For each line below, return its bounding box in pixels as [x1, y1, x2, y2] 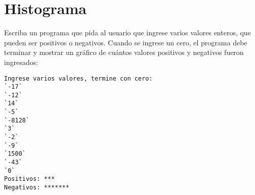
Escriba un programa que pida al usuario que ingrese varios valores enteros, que [4, 27, 251, 38]
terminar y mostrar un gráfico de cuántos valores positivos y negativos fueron [4, 47, 244, 57]
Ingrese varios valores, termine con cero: [4, 75, 153, 82]
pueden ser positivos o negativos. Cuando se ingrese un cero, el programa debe [4, 37, 247, 47]
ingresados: [4, 56, 38, 67]
